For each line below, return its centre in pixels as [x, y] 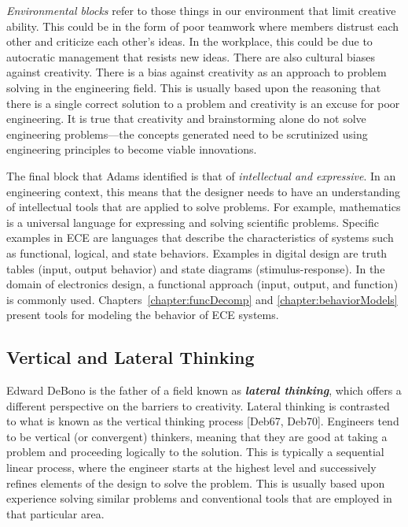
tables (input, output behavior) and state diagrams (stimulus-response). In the [196, 268]
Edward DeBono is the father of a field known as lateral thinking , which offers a [204, 390]
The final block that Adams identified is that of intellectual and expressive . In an [201, 175]
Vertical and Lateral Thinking [130, 357]
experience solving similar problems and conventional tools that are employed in [199, 498]
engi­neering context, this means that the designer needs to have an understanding [204, 191]
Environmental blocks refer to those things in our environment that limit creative [201, 10]
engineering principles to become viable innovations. [132, 149]
